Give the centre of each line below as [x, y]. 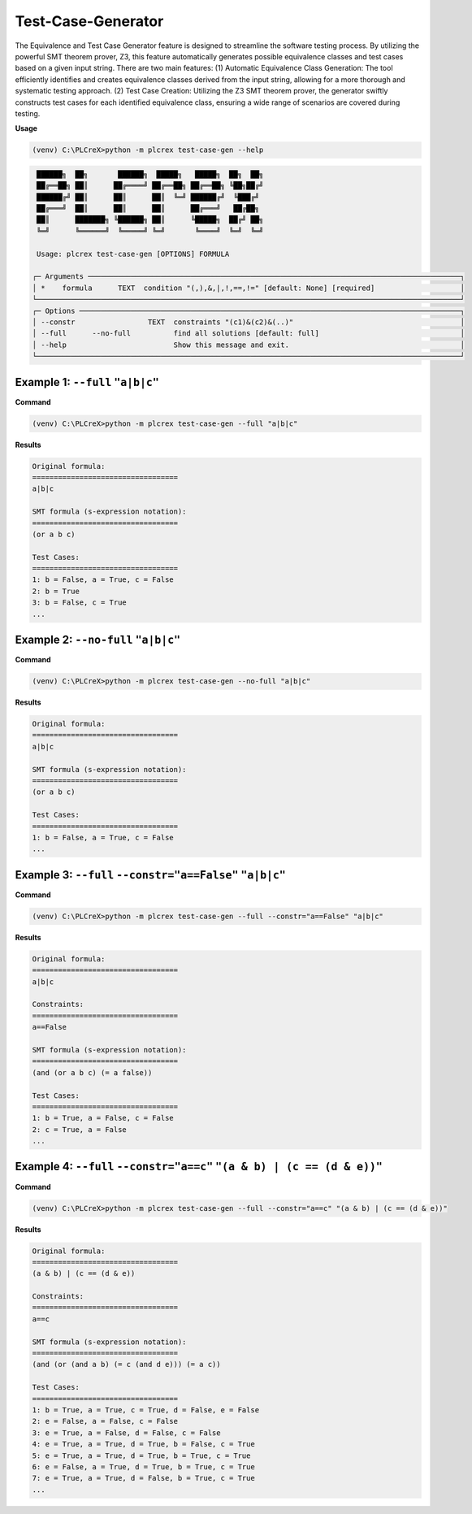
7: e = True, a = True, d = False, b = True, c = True [143, 1478]
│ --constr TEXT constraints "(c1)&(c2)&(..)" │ [248, 322]
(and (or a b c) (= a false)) [92, 1072]
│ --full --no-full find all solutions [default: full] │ [248, 334]
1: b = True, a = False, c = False [103, 1118]
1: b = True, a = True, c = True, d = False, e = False [146, 1410]
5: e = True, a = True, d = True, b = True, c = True [141, 1455]
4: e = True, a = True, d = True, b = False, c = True [143, 1444]
